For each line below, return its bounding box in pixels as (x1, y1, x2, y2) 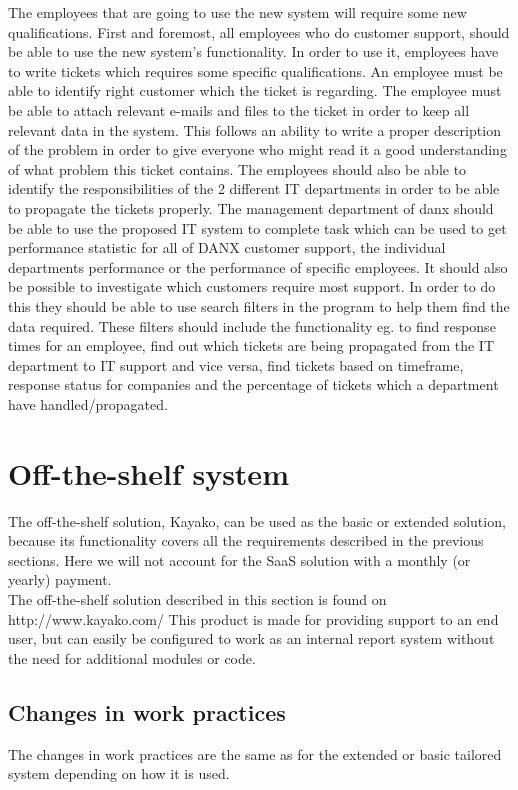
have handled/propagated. (8, 393, 168, 414)
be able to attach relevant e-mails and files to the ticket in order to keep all (8, 99, 470, 120)
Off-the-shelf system (8, 452, 289, 493)
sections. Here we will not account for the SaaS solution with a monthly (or (8, 549, 471, 570)
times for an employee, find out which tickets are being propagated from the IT (8, 335, 495, 356)
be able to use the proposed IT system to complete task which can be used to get (8, 217, 507, 238)
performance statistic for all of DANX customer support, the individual (8, 237, 446, 258)
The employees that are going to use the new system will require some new (8, 2, 467, 22)
